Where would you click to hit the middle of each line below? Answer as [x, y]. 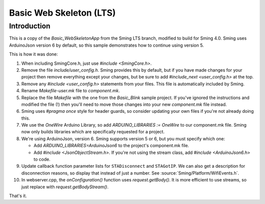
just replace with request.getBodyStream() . [65, 187]
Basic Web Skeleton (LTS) [63, 13]
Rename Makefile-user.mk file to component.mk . [71, 91]
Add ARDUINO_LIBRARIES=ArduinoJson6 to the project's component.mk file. [111, 146]
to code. [42, 159]
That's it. [18, 196]
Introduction [30, 26]
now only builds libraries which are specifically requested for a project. [93, 132]
